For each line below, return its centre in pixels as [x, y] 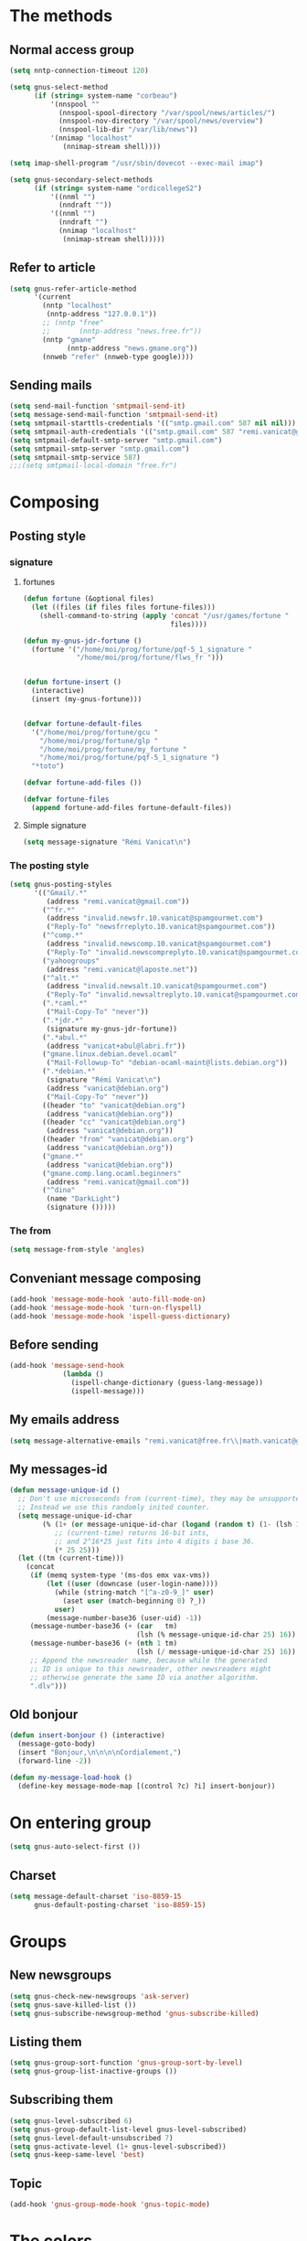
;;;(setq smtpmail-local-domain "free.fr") [94, 466]
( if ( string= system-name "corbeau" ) [106, 96]
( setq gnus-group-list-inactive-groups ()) [94, 2072]
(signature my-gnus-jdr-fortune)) [112, 1029]
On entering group [80, 1823]
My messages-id [58, 1470]
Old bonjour [44, 1714]
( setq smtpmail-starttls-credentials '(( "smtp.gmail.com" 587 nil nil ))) [153, 423]
